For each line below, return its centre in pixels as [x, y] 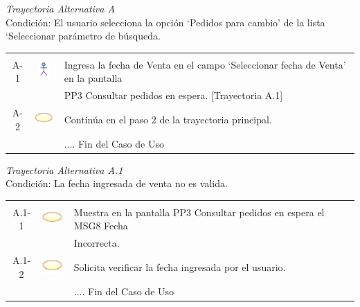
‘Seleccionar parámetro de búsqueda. [83, 36]
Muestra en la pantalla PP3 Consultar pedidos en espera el [199, 212]
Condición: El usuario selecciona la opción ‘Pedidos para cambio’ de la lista [165, 22]
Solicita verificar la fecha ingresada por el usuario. [180, 266]
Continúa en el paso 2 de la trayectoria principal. [168, 119]
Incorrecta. [97, 243]
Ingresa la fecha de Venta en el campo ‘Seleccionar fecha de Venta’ [205, 64]
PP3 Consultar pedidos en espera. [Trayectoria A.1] [173, 95]
